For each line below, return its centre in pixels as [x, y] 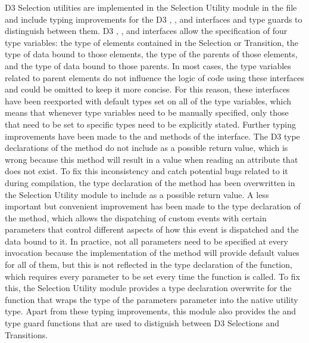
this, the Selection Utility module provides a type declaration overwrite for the [148, 288]
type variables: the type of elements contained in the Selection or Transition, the [152, 42]
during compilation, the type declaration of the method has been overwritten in [150, 182]
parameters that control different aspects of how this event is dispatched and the [152, 229]
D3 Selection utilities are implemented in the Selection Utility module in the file [151, 7]
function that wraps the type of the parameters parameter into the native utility [152, 299]
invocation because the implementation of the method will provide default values [152, 253]
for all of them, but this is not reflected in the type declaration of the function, [149, 265]
